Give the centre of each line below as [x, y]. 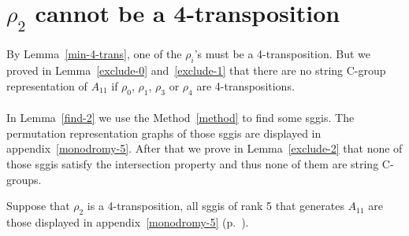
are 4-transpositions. [245, 85]
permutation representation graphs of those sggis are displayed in [164, 133]
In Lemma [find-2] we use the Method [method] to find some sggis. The [180, 118]
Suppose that [38, 206]
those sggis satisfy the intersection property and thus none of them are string [193, 163]
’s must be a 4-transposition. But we [283, 54]
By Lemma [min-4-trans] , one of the [94, 54]
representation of [47, 85]
